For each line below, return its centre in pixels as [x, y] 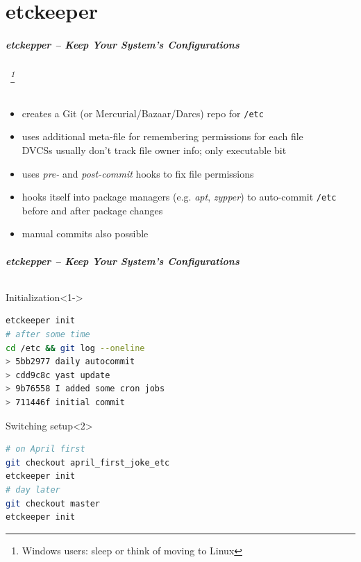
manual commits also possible [85, 233]
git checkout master [53, 503]
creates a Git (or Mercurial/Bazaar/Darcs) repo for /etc [143, 113]
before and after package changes [92, 210]
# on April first [45, 449]
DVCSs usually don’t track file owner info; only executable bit [154, 150]
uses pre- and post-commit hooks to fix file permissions [138, 173]
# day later [33, 490]
